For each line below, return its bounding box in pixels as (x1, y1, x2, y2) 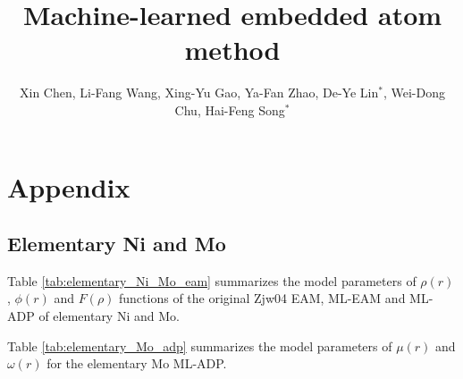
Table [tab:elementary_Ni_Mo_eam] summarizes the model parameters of (7, 271, 417, 290)
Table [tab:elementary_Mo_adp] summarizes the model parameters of (7, 336, 392, 355)
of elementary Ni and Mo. (38, 307, 180, 325)
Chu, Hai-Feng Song (174, 100, 285, 119)
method (184, 31, 281, 68)
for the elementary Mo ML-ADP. (46, 354, 227, 373)
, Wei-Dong (383, 83, 445, 102)
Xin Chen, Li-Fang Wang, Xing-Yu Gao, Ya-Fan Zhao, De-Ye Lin (19, 83, 379, 102)
